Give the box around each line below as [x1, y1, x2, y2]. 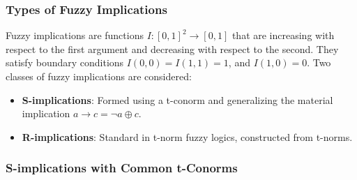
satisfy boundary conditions [6, 55, 124, 70]
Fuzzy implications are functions [6, 28, 144, 43]
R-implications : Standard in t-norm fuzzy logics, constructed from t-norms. [22, 129, 353, 144]
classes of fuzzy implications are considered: [6, 69, 192, 83]
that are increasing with [231, 28, 335, 43]
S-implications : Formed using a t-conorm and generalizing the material [22, 92, 333, 107]
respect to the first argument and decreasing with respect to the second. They [6, 41, 339, 56]
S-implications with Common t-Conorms [6, 159, 238, 177]
